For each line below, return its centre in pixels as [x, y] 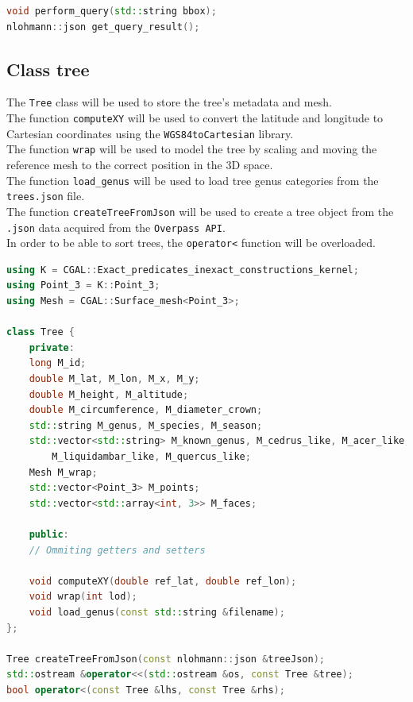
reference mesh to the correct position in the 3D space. [140, 165]
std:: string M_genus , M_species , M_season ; [146, 425]
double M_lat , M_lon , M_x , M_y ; [114, 379]
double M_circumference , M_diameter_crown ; [146, 410]
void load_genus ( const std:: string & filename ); [157, 612]
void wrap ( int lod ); [83, 597]
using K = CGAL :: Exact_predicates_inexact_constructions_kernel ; [183, 270]
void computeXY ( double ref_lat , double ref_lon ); [163, 581]
